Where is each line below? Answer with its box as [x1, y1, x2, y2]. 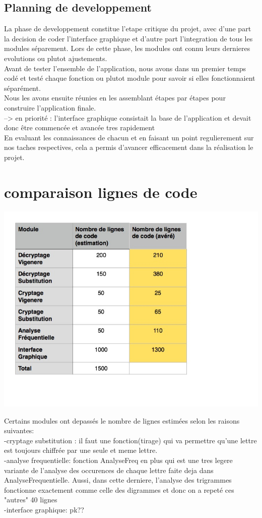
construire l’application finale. [4, 102, 96, 113]
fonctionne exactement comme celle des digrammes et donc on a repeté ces [4, 484, 234, 495]
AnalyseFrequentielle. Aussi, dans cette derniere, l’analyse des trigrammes [4, 475, 232, 485]
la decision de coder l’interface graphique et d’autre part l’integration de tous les [4, 33, 253, 43]
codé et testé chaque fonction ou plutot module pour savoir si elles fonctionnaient [4, 73, 255, 83]
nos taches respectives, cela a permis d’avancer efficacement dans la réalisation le [4, 142, 253, 152]
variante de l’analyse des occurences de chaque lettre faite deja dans [4, 464, 214, 475]
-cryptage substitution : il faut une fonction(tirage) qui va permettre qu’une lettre [4, 435, 257, 445]
